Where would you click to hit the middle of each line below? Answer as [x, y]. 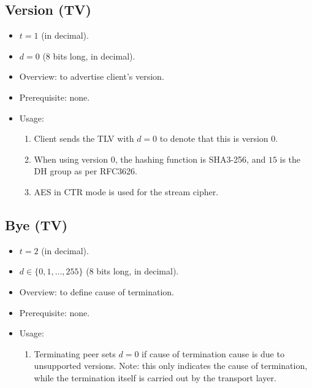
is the [290, 159]
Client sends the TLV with [84, 138]
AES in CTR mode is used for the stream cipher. [126, 191]
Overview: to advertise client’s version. [92, 76]
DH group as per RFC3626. [86, 171]
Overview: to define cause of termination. [97, 291]
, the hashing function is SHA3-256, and [190, 159]
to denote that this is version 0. [219, 138]
